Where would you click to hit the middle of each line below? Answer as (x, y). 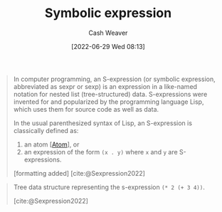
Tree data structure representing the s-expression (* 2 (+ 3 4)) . (109, 187)
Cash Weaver (108, 33)
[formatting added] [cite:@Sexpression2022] (79, 173)
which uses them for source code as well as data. (86, 109)
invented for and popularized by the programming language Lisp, (109, 102)
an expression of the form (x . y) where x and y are (101, 152)
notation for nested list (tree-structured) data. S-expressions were (110, 94)
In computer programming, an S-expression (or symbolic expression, (114, 79)
